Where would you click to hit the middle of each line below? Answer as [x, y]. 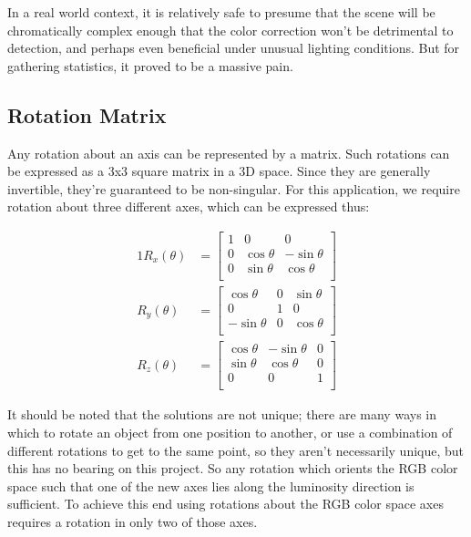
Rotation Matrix [87, 114]
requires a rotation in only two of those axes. [133, 521]
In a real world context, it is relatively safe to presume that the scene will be [221, 12]
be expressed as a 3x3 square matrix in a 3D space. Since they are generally [219, 171]
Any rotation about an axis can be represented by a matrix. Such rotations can [229, 153]
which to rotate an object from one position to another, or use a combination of [230, 433]
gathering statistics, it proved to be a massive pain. [150, 65]
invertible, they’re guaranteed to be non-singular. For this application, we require [234, 188]
